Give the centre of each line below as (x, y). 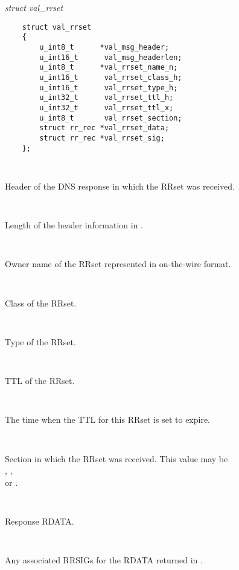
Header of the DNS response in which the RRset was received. (120, 186)
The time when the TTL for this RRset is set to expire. (108, 419)
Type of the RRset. (40, 341)
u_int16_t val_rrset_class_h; (111, 77)
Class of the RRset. (41, 303)
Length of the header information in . (74, 225)
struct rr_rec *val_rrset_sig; (102, 138)
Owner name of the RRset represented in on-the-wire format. (118, 264)
